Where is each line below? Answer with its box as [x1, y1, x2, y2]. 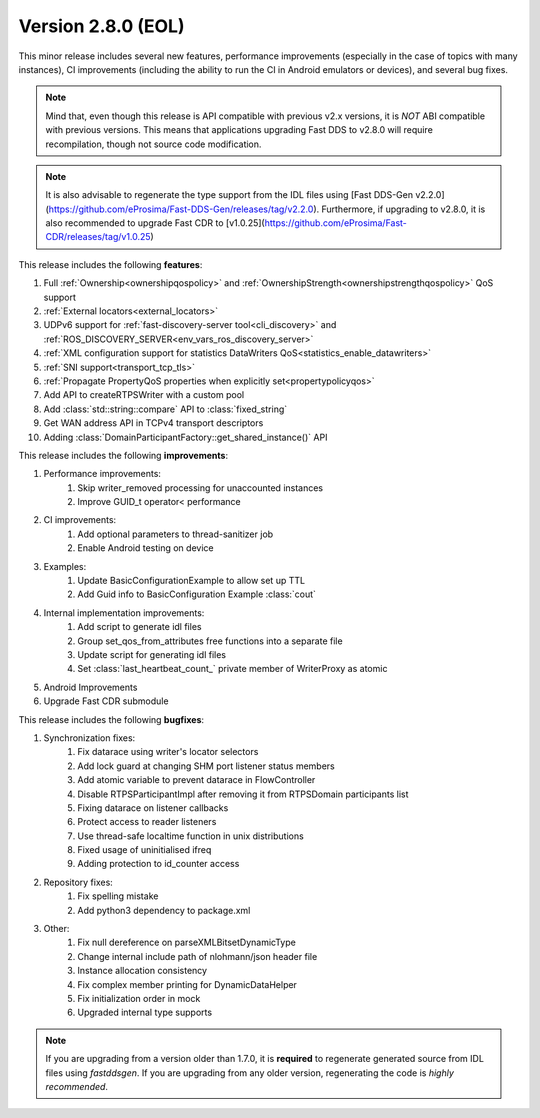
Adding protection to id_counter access [77, 858, 240, 870]
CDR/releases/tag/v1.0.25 [45, 231, 151, 243]
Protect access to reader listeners [77, 816, 217, 828]
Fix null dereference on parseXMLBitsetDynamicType [77, 936, 297, 949]
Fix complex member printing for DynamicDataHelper [77, 978, 297, 990]
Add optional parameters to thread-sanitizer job [77, 528, 274, 540]
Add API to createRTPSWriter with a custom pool [43, 389, 245, 401]
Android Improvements [43, 681, 138, 693]
